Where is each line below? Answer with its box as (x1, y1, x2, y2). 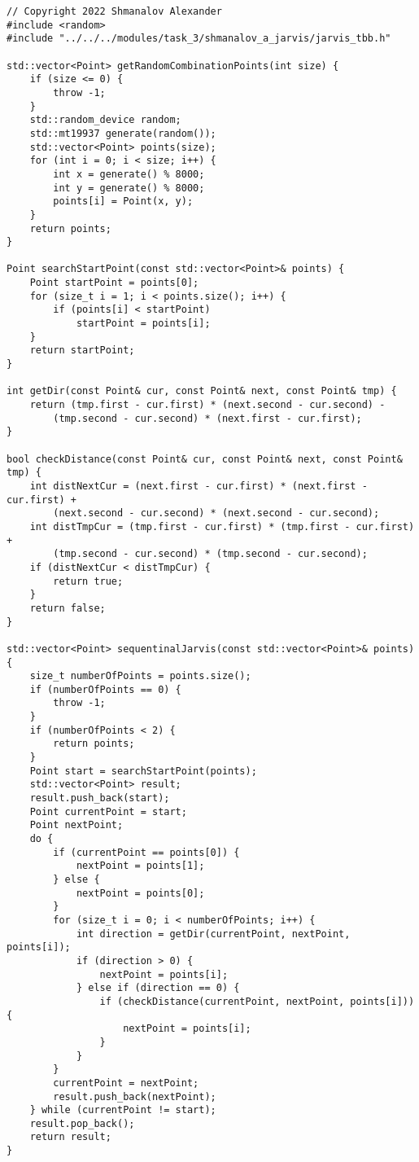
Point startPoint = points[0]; (29, 277, 199, 289)
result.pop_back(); (29, 1117, 135, 1129)
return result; (29, 1131, 111, 1143)
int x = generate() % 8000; (53, 168, 205, 180)
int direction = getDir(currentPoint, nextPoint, (76, 927, 351, 940)
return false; (29, 602, 106, 614)
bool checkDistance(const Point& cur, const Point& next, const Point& (7, 453, 403, 465)
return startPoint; (29, 344, 135, 357)
